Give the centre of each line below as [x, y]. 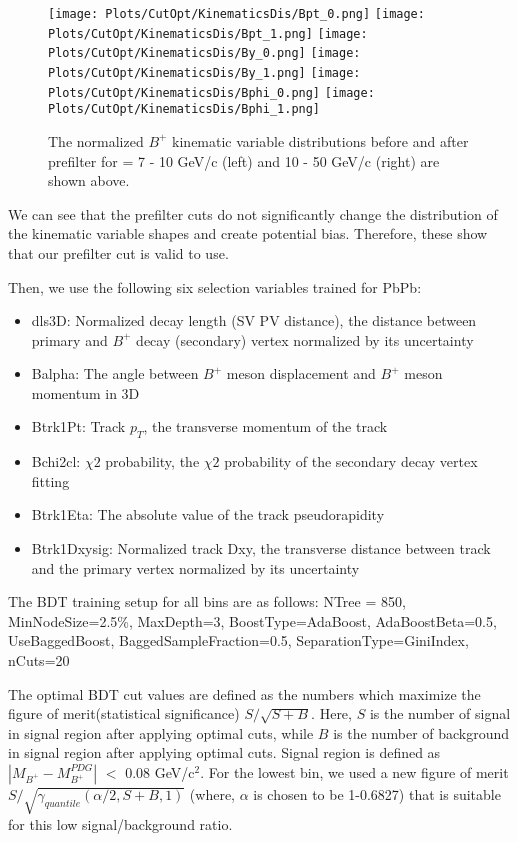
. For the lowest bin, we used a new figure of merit [354, 771]
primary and [69, 339]
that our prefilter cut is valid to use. [118, 252]
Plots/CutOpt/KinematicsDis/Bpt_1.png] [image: [208, 33]
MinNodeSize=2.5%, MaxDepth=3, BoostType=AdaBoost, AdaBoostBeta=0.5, [252, 620]
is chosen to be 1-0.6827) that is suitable [377, 793]
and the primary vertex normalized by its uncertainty [195, 567]
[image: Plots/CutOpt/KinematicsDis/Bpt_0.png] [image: [236, 14]
